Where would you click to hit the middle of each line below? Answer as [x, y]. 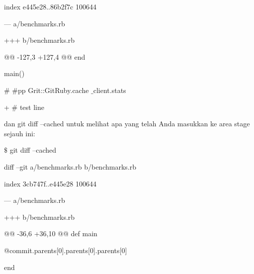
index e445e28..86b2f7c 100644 [50, 6]
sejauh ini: [20, 133]
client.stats [110, 90]
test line [32, 107]
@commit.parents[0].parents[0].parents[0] [66, 250]
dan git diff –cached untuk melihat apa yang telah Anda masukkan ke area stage [127, 124]
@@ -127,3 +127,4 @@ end [45, 56]
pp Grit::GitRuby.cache [53, 90]
